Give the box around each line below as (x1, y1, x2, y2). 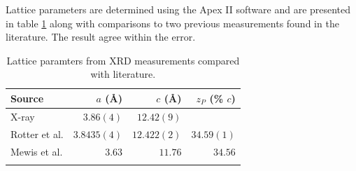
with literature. (90, 67, 156, 81)
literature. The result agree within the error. (6, 29, 196, 44)
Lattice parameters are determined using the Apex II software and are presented (6, 2, 351, 16)
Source (10, 90, 44, 105)
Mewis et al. (10, 144, 63, 158)
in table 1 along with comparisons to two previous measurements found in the (6, 15, 339, 30)
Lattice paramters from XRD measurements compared (6, 53, 240, 67)
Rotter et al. (10, 126, 64, 141)
